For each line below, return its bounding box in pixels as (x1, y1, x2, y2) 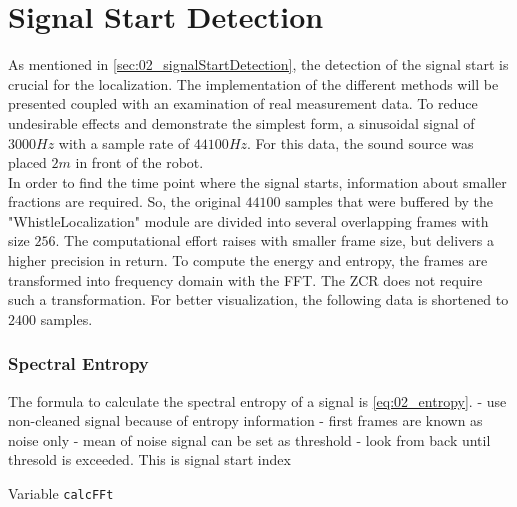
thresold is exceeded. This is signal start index (8, 449, 291, 470)
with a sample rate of (58, 132, 190, 153)
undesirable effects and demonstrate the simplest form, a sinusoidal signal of (8, 112, 475, 133)
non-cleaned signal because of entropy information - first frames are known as (8, 410, 483, 431)
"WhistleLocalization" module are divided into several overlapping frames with (8, 210, 489, 231)
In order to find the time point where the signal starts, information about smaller (8, 171, 507, 192)
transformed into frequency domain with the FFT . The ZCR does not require (8, 269, 483, 290)
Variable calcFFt (8, 483, 114, 504)
